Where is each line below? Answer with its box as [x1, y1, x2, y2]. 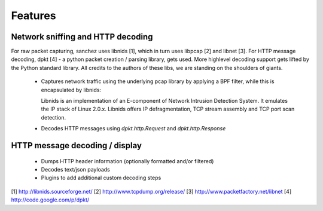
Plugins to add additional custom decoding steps [41, 174, 161, 182]
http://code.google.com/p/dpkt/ [11, 196, 90, 203]
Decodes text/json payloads [41, 166, 110, 173]
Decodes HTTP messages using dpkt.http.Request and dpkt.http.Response [41, 125, 226, 132]
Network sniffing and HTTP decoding [11, 32, 153, 42]
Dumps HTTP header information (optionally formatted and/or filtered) [41, 157, 214, 164]
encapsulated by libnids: [41, 86, 102, 93]
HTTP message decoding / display [11, 140, 142, 151]
